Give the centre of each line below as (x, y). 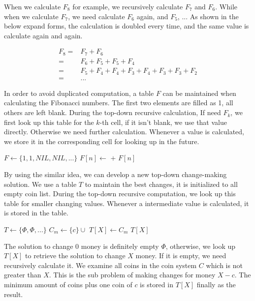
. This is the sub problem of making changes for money (132, 275)
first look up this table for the (49, 122)
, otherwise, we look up (201, 246)
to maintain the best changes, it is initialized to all (161, 184)
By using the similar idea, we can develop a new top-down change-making (115, 174)
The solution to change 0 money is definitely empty (81, 246)
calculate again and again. (43, 35)
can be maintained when (199, 93)
